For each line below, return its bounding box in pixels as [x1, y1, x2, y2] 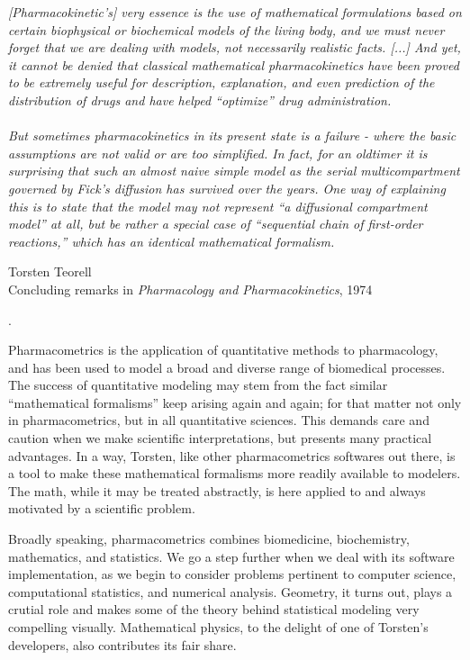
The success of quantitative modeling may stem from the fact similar [8, 375, 388, 394]
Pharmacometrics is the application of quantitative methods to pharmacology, [8, 340, 438, 359]
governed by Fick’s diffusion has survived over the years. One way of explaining [8, 178, 446, 197]
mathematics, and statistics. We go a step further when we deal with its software [8, 547, 455, 565]
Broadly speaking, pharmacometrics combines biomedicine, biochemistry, [8, 529, 410, 548]
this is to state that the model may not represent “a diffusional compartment [8, 196, 428, 215]
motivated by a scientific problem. [8, 499, 195, 518]
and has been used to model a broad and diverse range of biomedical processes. [8, 357, 446, 376]
